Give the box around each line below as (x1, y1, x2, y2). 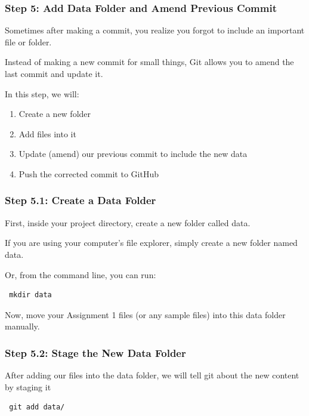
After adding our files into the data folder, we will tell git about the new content (5, 369, 299, 381)
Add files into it (18, 127, 76, 140)
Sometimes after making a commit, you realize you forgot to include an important (5, 24, 305, 36)
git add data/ (9, 403, 65, 412)
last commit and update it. (5, 67, 103, 79)
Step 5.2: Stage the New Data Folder (5, 345, 186, 360)
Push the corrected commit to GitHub (18, 167, 159, 180)
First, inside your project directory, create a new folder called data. (5, 216, 251, 229)
